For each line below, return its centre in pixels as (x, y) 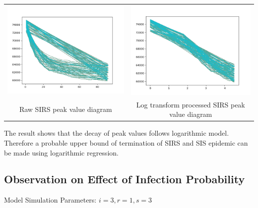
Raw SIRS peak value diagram (65, 109)
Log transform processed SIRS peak (191, 104)
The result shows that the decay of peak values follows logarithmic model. (117, 133)
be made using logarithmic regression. (61, 152)
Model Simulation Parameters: (50, 200)
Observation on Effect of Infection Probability (125, 179)
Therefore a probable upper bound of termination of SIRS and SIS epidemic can (126, 142)
